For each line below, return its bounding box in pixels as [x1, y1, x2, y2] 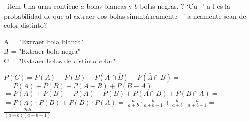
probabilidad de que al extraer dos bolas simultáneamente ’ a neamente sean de [4, 10, 246, 20]
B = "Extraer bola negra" [4, 46, 81, 56]
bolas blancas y [86, 1, 132, 11]
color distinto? [4, 20, 47, 30]
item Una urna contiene [7, 1, 78, 11]
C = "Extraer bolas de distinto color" [4, 55, 116, 65]
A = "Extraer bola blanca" [4, 36, 84, 46]
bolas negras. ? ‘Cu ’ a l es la [140, 1, 230, 11]
